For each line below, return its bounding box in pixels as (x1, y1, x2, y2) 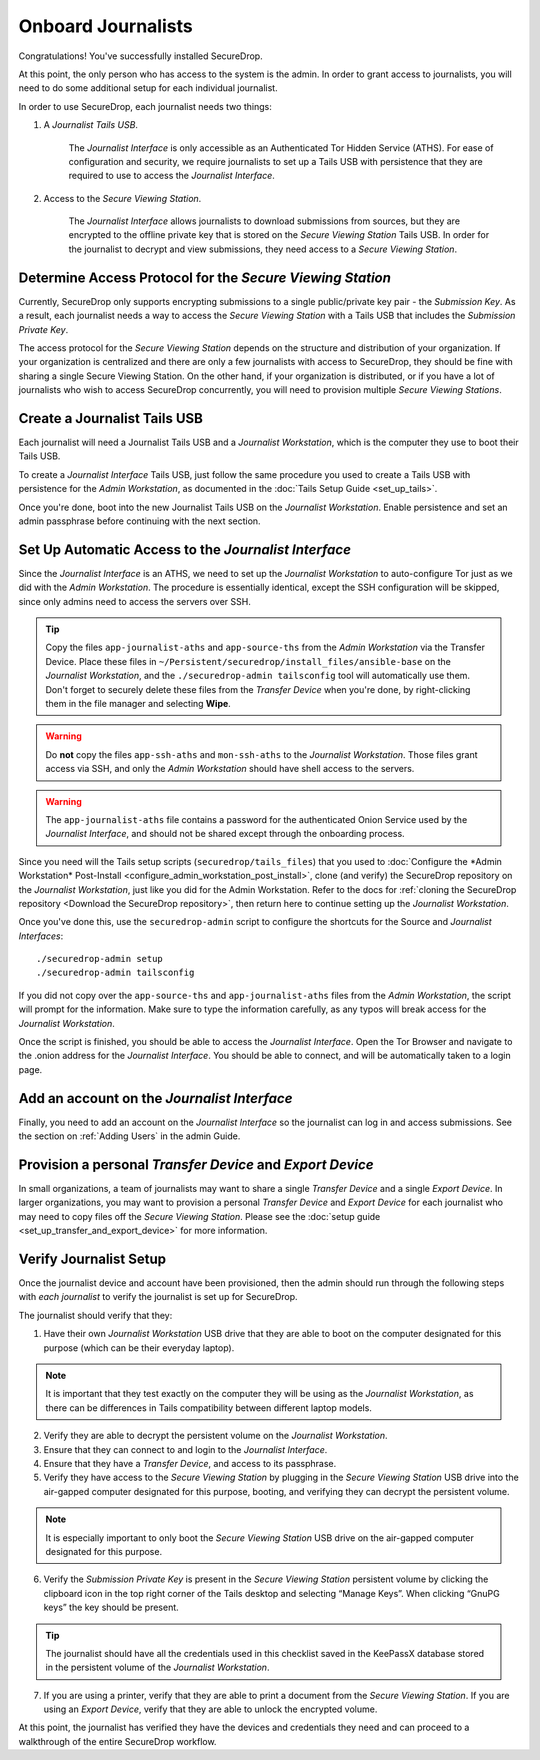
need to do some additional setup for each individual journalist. (18, 82, 279, 94)
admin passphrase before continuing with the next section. (18, 515, 261, 527)
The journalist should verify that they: (18, 1309, 173, 1321)
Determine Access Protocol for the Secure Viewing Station (18, 269, 392, 286)
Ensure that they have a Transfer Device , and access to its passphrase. (43, 1457, 337, 1469)
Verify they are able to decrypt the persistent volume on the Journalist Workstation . (43, 1430, 389, 1442)
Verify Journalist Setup (18, 1250, 167, 1267)
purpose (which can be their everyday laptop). (43, 1341, 235, 1354)
